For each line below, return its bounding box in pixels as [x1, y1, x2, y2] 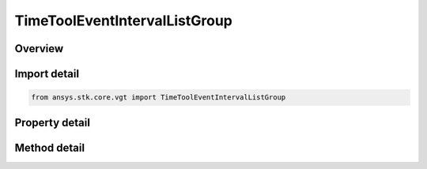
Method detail [14, 141, 85, 154]
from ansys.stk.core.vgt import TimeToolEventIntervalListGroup [31, 93, 286, 102]
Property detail [14, 115, 91, 130]
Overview [14, 42, 64, 55]
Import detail [14, 67, 79, 81]
